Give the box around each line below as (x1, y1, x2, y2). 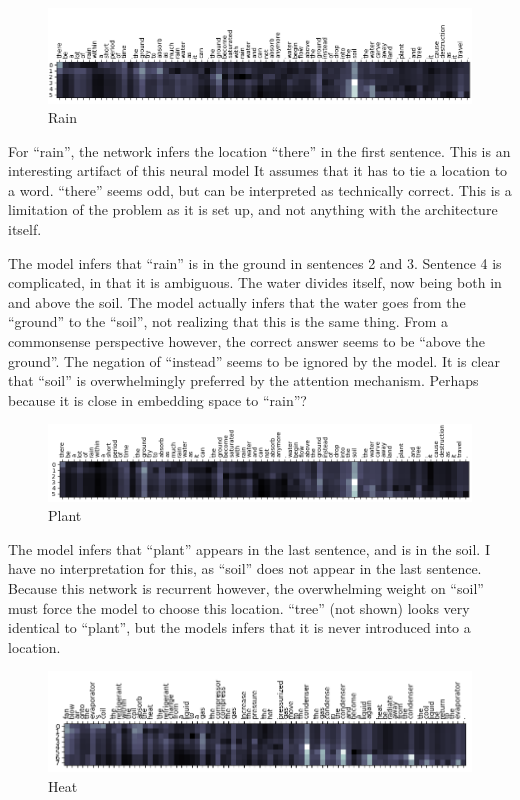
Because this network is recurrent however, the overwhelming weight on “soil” (8, 577, 484, 598)
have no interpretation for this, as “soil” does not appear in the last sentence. (8, 558, 482, 579)
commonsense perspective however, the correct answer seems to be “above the (8, 331, 485, 352)
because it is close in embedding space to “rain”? (8, 389, 307, 410)
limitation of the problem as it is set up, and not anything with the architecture (8, 199, 498, 220)
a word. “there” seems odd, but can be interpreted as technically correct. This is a (8, 179, 512, 200)
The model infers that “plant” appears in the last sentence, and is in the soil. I (8, 538, 490, 559)
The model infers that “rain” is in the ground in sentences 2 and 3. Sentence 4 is (8, 252, 502, 273)
